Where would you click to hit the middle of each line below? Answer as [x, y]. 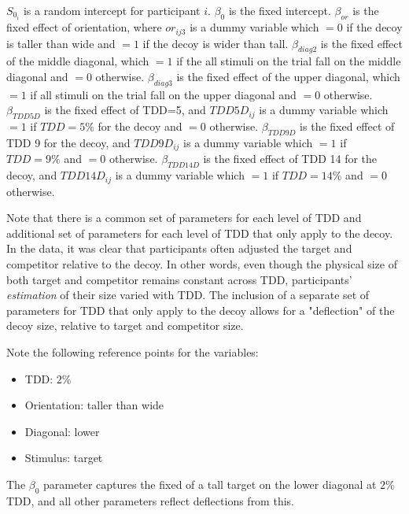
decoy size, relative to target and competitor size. [125, 325]
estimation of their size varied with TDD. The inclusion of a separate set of [188, 295]
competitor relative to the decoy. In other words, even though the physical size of [202, 264]
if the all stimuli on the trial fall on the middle [289, 61]
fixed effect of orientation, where [84, 27]
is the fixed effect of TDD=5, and [125, 110]
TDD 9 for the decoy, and [68, 142]
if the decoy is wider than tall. [216, 43]
